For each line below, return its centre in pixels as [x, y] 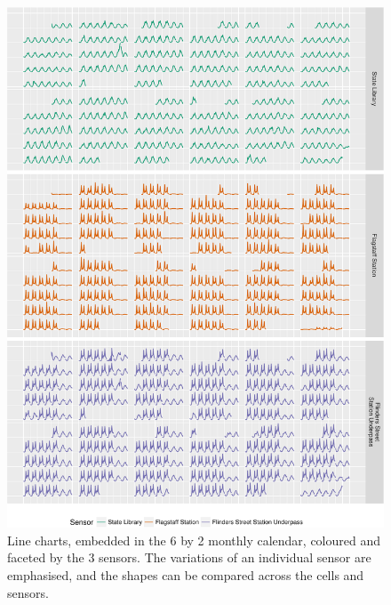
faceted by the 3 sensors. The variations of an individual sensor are [189, 557]
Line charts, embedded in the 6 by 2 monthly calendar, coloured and [194, 540]
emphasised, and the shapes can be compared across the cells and [186, 574]
